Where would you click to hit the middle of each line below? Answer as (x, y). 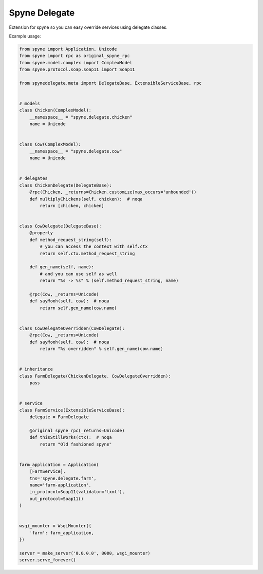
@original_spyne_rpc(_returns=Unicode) (77, 430)
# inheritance (36, 369)
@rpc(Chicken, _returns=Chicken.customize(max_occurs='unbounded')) (113, 192)
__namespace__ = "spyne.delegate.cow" (76, 151)
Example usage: (25, 36)
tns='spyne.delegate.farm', (63, 478)
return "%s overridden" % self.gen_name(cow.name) (101, 349)
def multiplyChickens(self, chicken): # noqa (86, 199)
